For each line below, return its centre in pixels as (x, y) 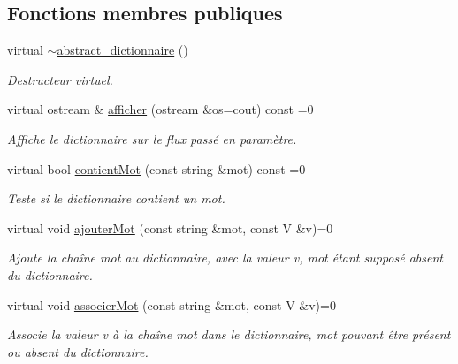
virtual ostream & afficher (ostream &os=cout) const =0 (160, 109)
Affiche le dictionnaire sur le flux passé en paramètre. (152, 138)
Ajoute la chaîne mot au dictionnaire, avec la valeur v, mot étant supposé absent (225, 258)
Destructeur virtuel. (60, 79)
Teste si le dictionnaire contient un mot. (116, 198)
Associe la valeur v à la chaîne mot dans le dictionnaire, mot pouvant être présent (229, 334)
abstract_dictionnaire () (122, 50)
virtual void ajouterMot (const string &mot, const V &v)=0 (170, 227)
